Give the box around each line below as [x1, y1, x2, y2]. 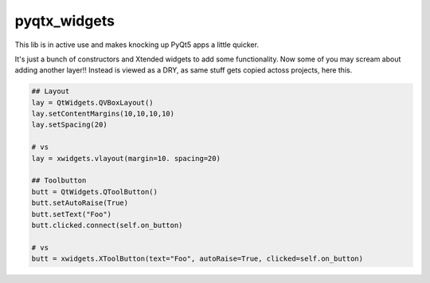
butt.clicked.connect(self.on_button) [31, 221, 183, 230]
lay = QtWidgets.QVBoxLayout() [31, 98, 154, 107]
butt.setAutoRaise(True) [31, 198, 129, 207]
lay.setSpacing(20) [31, 120, 107, 129]
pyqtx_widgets [14, 12, 115, 29]
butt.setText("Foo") [31, 210, 111, 218]
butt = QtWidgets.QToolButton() [31, 187, 158, 196]
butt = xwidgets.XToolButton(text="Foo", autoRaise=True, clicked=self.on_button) [31, 254, 364, 263]
